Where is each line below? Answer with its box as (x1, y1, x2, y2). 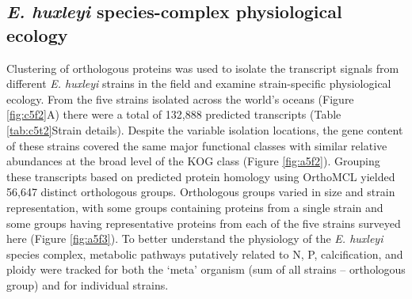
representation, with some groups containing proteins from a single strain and (6, 199, 383, 215)
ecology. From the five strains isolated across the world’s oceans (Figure (6, 90, 354, 107)
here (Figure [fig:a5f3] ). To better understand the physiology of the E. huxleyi (6, 230, 383, 247)
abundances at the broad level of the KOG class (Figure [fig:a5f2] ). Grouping (6, 153, 380, 169)
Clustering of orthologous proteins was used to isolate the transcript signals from (6, 59, 399, 76)
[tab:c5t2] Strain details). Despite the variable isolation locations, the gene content (6, 121, 403, 138)
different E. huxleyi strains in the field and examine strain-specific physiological (6, 75, 391, 92)
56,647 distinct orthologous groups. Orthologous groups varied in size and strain (6, 184, 395, 200)
